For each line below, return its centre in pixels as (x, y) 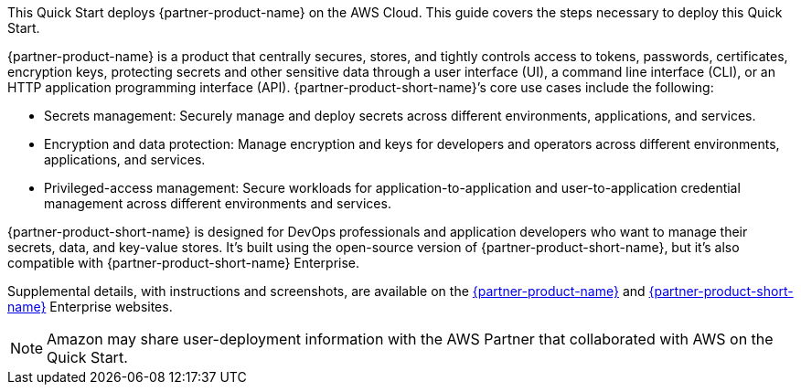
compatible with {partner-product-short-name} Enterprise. (184, 263)
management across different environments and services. (218, 203)
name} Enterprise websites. (90, 307)
